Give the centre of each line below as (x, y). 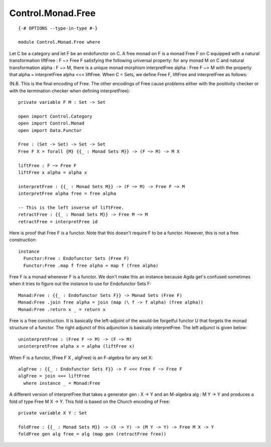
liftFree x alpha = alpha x (53, 172)
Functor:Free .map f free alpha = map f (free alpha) (91, 265)
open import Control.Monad (51, 123)
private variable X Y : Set (53, 413)
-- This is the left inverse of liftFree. (71, 207)
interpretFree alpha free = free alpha (67, 194)
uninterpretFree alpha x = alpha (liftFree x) (77, 346)
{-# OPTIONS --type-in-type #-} (58, 28)
